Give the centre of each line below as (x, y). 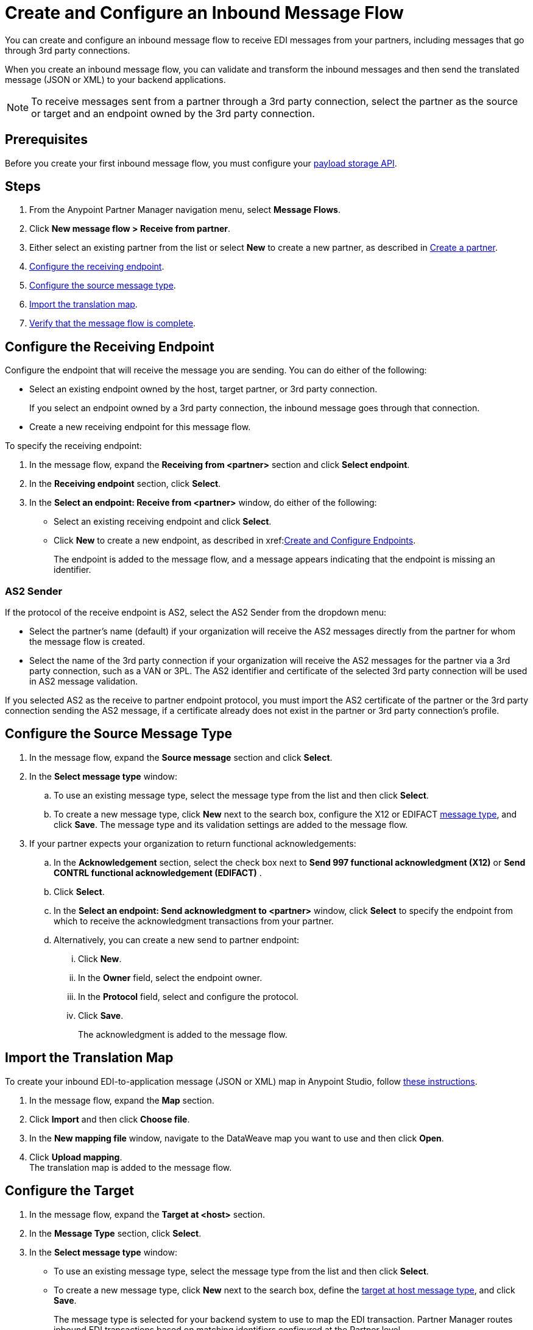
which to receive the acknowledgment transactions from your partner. (194, 921)
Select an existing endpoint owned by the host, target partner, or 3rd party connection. (203, 389)
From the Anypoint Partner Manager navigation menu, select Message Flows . (185, 210)
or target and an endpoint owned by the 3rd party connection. (173, 113)
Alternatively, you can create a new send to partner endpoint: (177, 940)
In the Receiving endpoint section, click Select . (125, 484)
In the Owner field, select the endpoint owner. (170, 977)
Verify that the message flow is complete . (113, 323)
